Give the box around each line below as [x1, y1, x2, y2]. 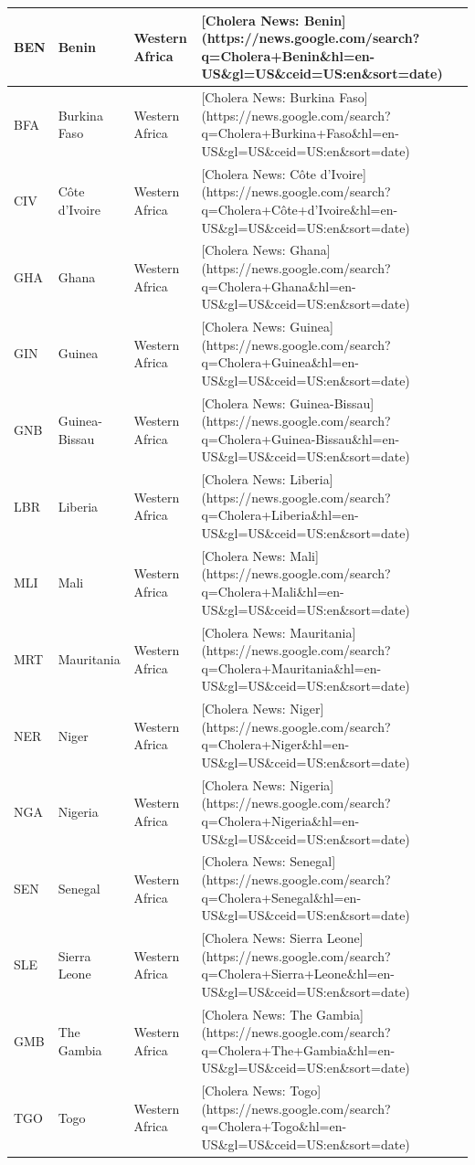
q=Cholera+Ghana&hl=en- [201, 276, 356, 295]
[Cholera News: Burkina [201, 88, 335, 107]
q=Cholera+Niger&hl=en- [201, 735, 350, 754]
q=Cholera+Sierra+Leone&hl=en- [201, 964, 395, 983]
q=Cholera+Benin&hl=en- [201, 46, 375, 65]
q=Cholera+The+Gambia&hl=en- [201, 1040, 396, 1059]
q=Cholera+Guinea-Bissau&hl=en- [201, 429, 400, 448]
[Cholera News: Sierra [201, 928, 323, 947]
